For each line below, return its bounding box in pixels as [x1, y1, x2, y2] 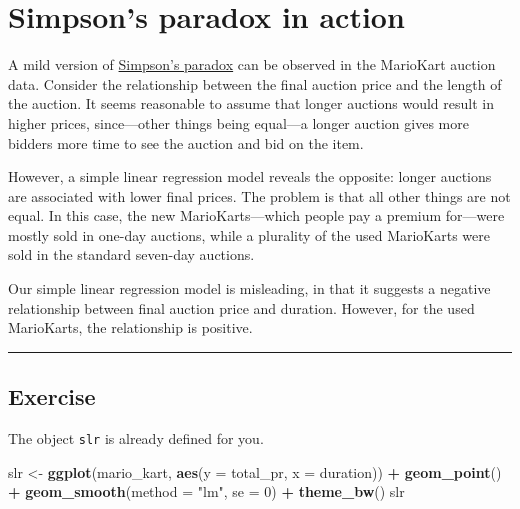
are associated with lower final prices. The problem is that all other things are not [8, 185, 511, 206]
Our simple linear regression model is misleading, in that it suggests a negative [8, 278, 491, 299]
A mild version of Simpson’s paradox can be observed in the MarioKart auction [8, 54, 496, 75]
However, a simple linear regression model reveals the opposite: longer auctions [8, 166, 492, 187]
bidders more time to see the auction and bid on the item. [8, 132, 364, 153]
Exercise [8, 381, 96, 412]
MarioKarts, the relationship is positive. [8, 317, 253, 338]
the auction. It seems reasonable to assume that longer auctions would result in [8, 93, 494, 114]
